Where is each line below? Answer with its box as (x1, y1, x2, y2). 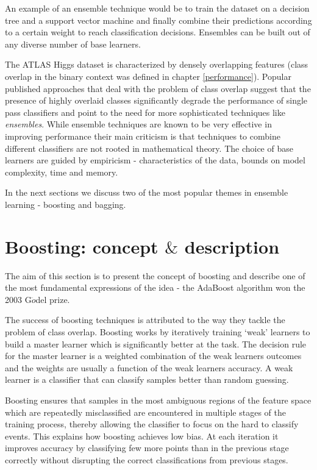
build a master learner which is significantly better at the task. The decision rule (5, 337, 307, 350)
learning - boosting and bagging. (5, 198, 126, 210)
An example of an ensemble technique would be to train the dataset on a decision (5, 2, 310, 14)
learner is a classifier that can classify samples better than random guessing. (5, 373, 289, 386)
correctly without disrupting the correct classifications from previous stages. (5, 453, 288, 466)
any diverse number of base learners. (5, 37, 141, 50)
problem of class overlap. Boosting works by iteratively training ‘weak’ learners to (5, 326, 310, 338)
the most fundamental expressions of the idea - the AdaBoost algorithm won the (5, 281, 305, 294)
